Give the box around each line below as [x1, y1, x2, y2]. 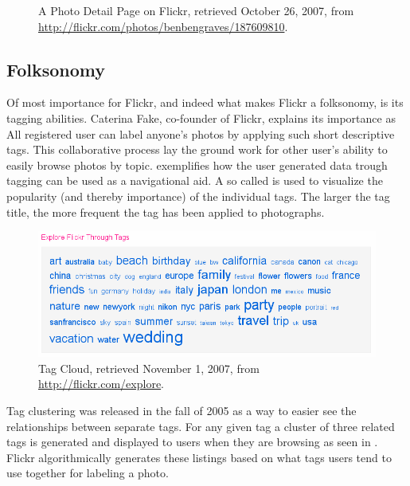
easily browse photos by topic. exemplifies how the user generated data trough [6, 156, 388, 173]
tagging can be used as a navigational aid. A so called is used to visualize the [6, 172, 383, 189]
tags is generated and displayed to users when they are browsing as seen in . [6, 433, 378, 450]
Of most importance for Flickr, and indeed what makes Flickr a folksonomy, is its [6, 94, 404, 111]
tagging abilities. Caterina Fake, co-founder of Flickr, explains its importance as [6, 109, 396, 126]
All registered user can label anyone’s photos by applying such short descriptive [6, 125, 395, 142]
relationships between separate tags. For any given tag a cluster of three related [6, 417, 395, 434]
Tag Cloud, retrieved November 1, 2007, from [38, 359, 260, 376]
